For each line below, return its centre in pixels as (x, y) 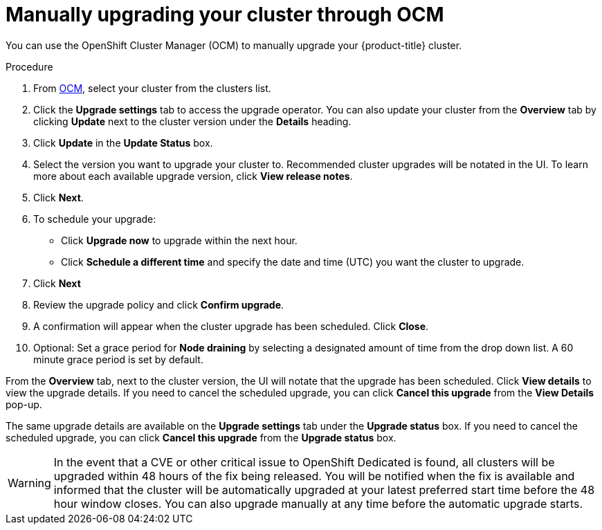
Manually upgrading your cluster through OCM (225, 15)
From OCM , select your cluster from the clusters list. (152, 88)
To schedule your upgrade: (95, 219)
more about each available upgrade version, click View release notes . (193, 176)
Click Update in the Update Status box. (123, 143)
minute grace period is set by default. (118, 359)
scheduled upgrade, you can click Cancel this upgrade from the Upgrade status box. (201, 437)
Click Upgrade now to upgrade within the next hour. (179, 240)
